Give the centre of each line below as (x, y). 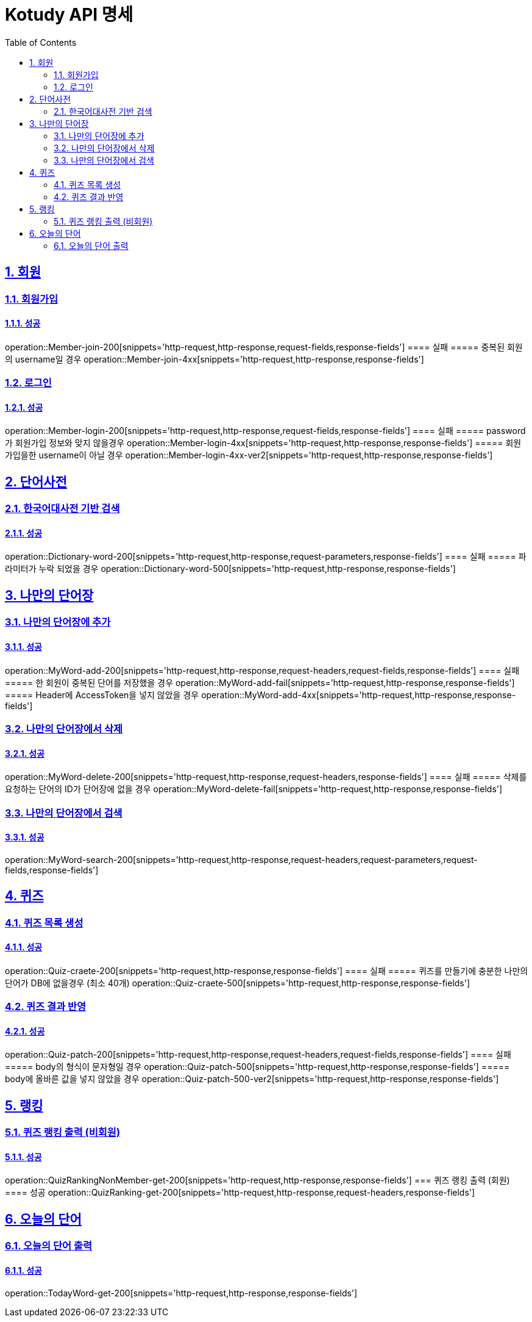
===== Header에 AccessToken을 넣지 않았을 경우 (102, 695)
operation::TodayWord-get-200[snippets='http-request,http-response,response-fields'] (181, 1293)
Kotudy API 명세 (69, 15)
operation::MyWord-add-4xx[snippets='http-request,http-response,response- (359, 695)
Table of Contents (41, 42)
